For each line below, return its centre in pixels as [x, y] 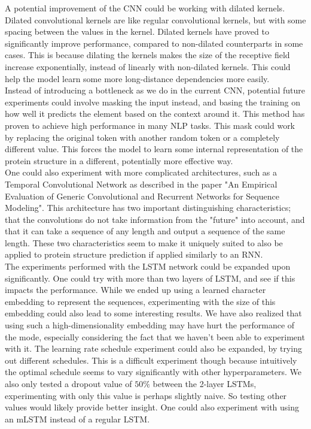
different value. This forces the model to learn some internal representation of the [154, 149]
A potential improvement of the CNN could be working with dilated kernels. [145, 8]
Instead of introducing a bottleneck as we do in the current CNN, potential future [155, 90]
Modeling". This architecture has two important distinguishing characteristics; [148, 208]
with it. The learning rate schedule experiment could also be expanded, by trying [153, 348]
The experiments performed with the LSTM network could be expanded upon [148, 266]
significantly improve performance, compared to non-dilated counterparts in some [154, 43]
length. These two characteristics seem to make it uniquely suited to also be [144, 242]
